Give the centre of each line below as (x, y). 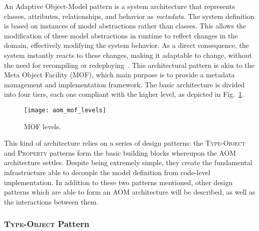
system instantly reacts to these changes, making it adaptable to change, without (128, 55)
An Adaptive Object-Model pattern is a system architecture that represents (120, 6)
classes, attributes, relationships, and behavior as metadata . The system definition (129, 16)
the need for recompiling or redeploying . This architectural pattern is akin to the (129, 65)
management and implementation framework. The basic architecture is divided (125, 84)
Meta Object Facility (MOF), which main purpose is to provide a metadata (120, 75)
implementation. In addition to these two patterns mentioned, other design (119, 182)
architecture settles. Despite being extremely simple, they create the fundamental (128, 162)
